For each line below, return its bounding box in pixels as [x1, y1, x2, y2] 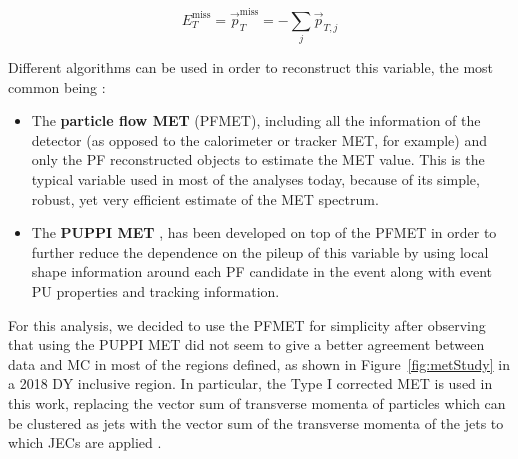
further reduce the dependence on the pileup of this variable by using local [31, 241, 489, 262]
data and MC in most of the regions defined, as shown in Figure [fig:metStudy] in [8, 353, 510, 374]
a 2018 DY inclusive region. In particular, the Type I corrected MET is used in [8, 373, 493, 394]
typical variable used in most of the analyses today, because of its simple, [31, 169, 480, 190]
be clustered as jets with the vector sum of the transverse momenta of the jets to [8, 412, 504, 433]
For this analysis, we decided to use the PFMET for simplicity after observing [8, 314, 486, 335]
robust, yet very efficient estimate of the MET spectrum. [31, 188, 379, 209]
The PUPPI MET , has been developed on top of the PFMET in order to [31, 222, 497, 243]
